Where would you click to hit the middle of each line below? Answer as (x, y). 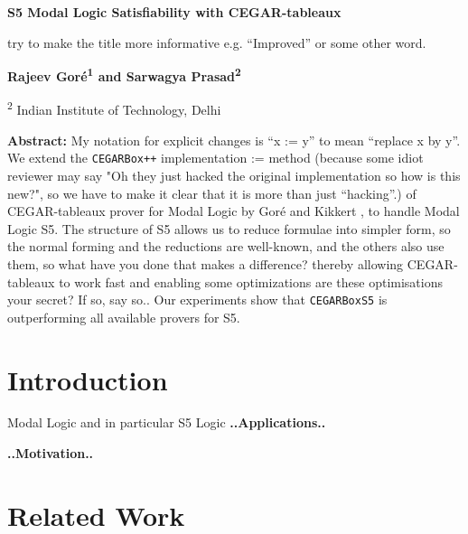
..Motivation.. (51, 453)
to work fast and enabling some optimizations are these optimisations (251, 281)
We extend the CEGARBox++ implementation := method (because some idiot (215, 158)
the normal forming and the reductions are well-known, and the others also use (226, 246)
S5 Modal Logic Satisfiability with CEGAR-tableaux (174, 12)
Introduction (88, 379)
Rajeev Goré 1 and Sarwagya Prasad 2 (124, 75)
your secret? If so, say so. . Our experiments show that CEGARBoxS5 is (197, 300)
